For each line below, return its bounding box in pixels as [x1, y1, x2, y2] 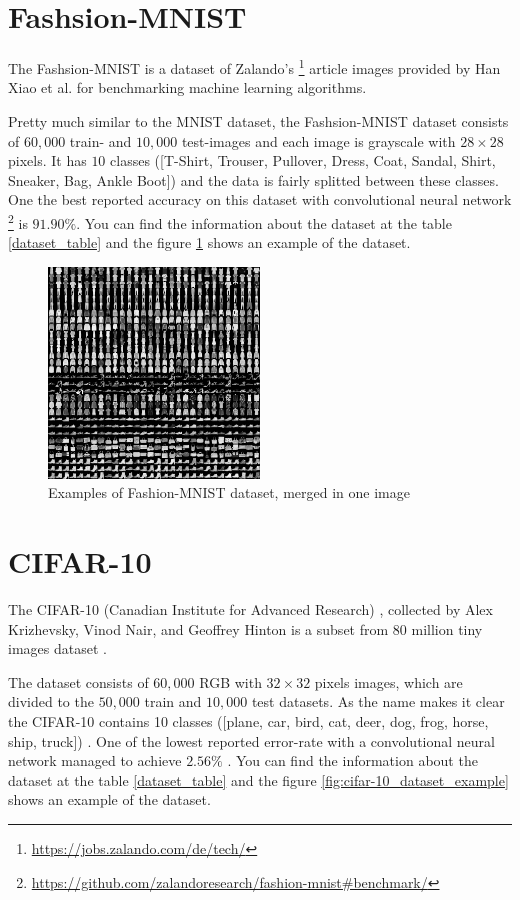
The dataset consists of [8, 671, 149, 692]
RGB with [199, 671, 262, 692]
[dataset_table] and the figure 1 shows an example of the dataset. [8, 232, 411, 253]
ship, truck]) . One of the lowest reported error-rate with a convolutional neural [8, 730, 495, 751]
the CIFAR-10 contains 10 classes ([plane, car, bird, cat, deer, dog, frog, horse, [8, 711, 489, 732]
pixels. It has [8, 150, 87, 171]
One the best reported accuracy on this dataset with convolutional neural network [8, 189, 512, 210]
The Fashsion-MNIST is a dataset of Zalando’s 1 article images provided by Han [8, 55, 501, 78]
